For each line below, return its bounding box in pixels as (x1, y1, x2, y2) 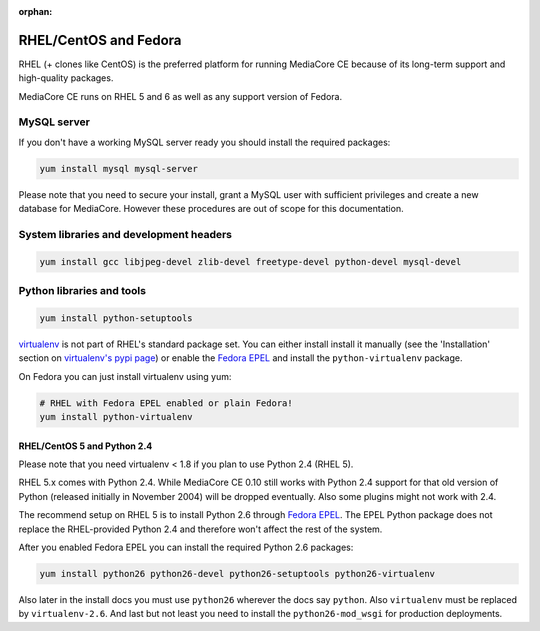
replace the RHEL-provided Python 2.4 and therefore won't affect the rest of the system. (18, 523, 383, 535)
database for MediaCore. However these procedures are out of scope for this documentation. (18, 203, 404, 215)
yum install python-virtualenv (39, 411, 194, 423)
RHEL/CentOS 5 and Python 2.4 (18, 440, 153, 452)
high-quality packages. (18, 72, 114, 84)
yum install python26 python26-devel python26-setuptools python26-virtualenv (39, 568, 435, 579)
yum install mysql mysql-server (39, 163, 199, 174)
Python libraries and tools (18, 284, 147, 298)
